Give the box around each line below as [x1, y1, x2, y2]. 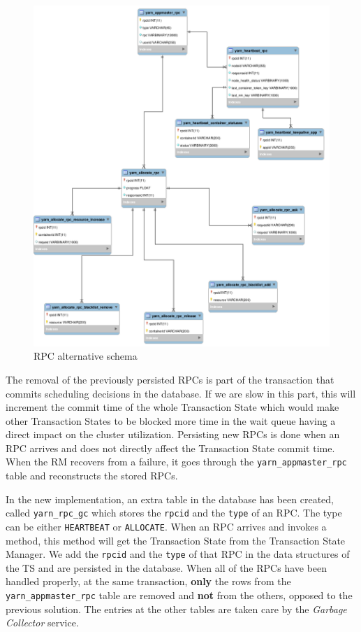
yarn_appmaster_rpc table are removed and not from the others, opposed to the [6, 588, 353, 603]
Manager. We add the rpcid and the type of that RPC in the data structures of [6, 547, 350, 561]
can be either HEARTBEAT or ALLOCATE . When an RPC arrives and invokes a [6, 519, 327, 533]
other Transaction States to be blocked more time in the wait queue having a [6, 413, 336, 428]
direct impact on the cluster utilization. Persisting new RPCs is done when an [6, 427, 340, 442]
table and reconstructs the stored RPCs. [6, 468, 178, 483]
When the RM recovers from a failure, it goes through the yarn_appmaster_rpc [6, 454, 347, 469]
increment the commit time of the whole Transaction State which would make [6, 400, 339, 414]
